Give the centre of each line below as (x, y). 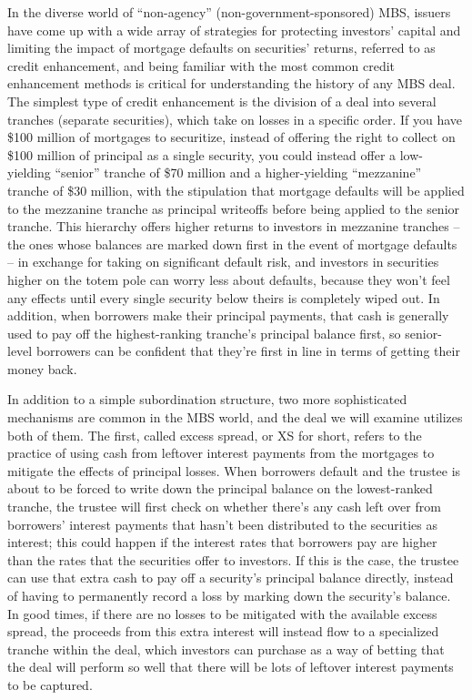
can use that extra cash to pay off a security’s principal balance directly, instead (231, 578)
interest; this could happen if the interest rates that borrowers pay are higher (222, 542)
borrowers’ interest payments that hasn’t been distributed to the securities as (222, 524)
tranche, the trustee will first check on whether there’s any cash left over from (224, 507)
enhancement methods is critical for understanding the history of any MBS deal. (231, 83)
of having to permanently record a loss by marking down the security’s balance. (229, 595)
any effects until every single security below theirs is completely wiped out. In (224, 297)
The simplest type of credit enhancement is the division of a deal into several (222, 101)
